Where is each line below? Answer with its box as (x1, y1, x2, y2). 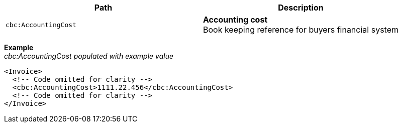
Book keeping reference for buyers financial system (203, 25, 398, 35)
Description (278, 3, 324, 13)
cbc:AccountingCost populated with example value (4, 52, 173, 60)
